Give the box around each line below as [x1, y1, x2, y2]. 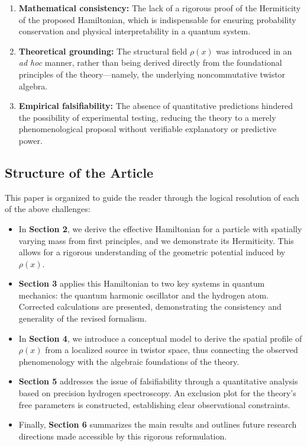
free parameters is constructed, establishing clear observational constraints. [18, 398, 290, 410]
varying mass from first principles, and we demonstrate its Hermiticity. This [18, 234, 294, 246]
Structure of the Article [5, 163, 153, 181]
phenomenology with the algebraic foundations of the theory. [18, 355, 240, 367]
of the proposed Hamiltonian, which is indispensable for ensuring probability [18, 13, 296, 25]
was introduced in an [216, 44, 292, 57]
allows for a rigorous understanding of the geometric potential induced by [18, 246, 286, 258]
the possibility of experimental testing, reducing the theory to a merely [18, 111, 276, 123]
